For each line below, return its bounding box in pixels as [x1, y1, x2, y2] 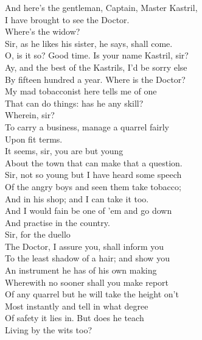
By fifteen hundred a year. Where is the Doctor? [5, 73, 186, 85]
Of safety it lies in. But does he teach [5, 311, 144, 324]
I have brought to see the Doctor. [5, 13, 130, 26]
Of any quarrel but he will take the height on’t [5, 288, 179, 300]
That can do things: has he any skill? [5, 96, 144, 109]
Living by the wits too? [5, 324, 92, 336]
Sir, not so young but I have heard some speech [5, 168, 182, 181]
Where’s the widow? [5, 25, 80, 38]
